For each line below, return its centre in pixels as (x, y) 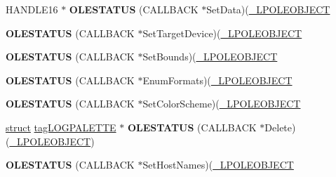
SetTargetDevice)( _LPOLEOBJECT (222, 33)
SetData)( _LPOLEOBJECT (268, 9)
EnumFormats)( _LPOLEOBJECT (217, 80)
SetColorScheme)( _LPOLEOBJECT (222, 104)
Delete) (280, 127)
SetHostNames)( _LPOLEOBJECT (218, 165)
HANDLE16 (32, 9)
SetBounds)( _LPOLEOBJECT (210, 57)
